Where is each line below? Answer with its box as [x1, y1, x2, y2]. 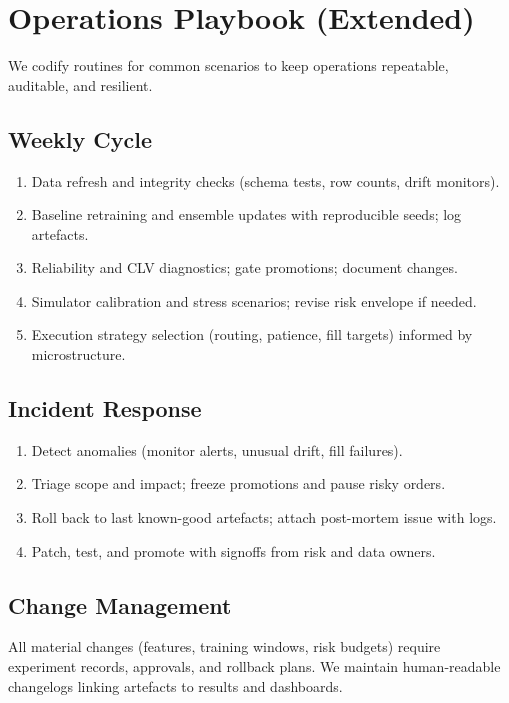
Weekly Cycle [8, 123, 153, 154]
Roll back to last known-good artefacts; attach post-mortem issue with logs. [31, 507, 497, 528]
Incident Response [8, 393, 202, 424]
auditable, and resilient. [8, 74, 153, 95]
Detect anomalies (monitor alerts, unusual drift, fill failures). [31, 439, 403, 460]
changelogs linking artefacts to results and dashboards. [8, 675, 343, 696]
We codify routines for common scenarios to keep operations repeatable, [8, 55, 449, 76]
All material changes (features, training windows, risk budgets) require [8, 636, 441, 657]
